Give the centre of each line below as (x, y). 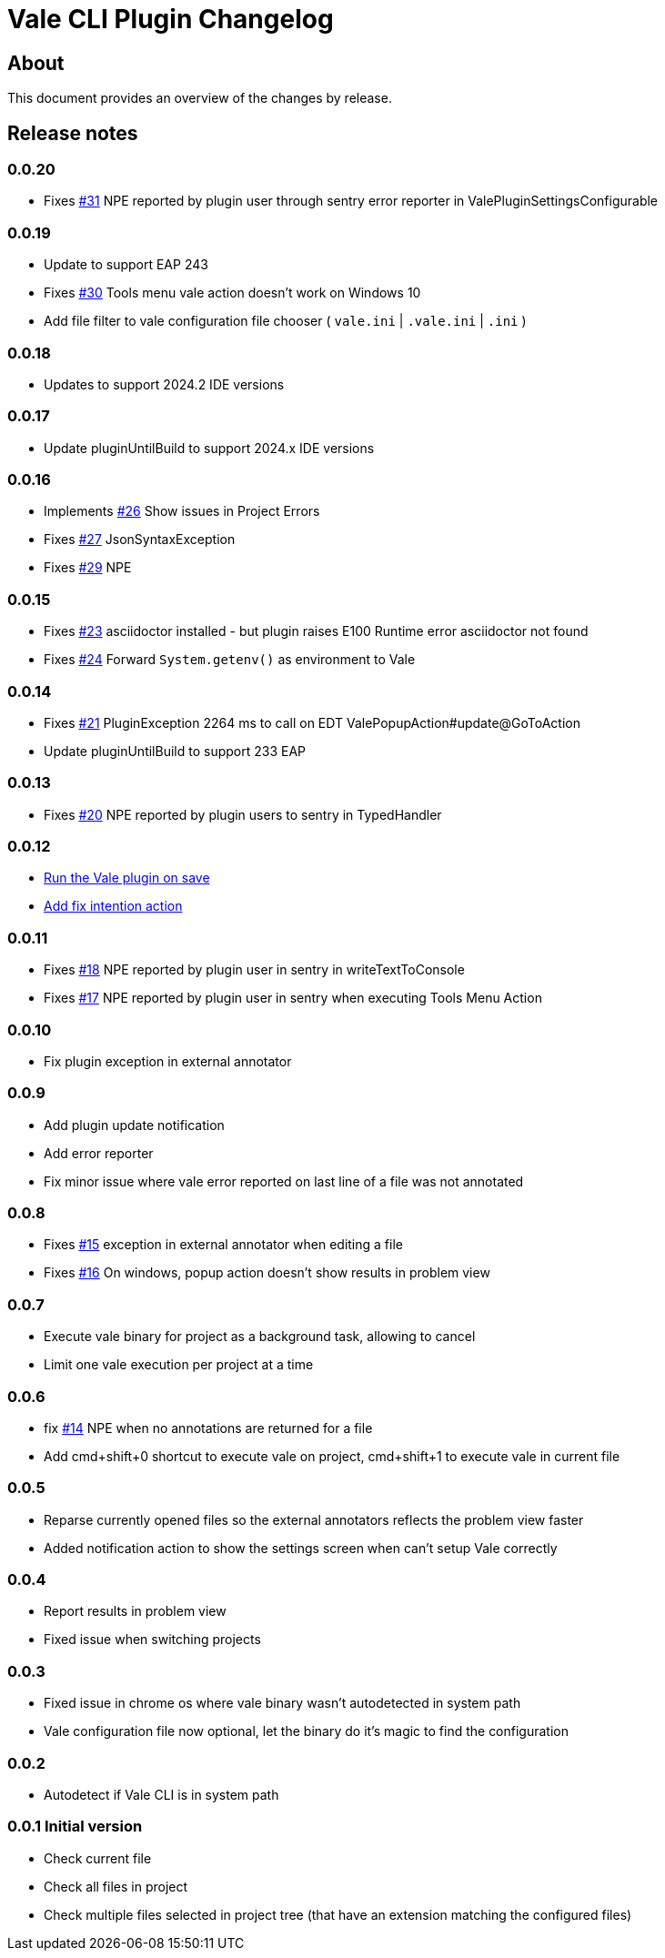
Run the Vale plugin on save (127, 878)
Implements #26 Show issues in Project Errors (182, 511)
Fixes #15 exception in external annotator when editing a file (223, 1245)
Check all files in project (116, 1886)
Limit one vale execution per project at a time (179, 1365)
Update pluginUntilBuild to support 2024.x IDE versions (209, 448)
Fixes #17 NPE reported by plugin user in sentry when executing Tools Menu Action (293, 998)
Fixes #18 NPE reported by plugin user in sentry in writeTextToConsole (254, 970)
